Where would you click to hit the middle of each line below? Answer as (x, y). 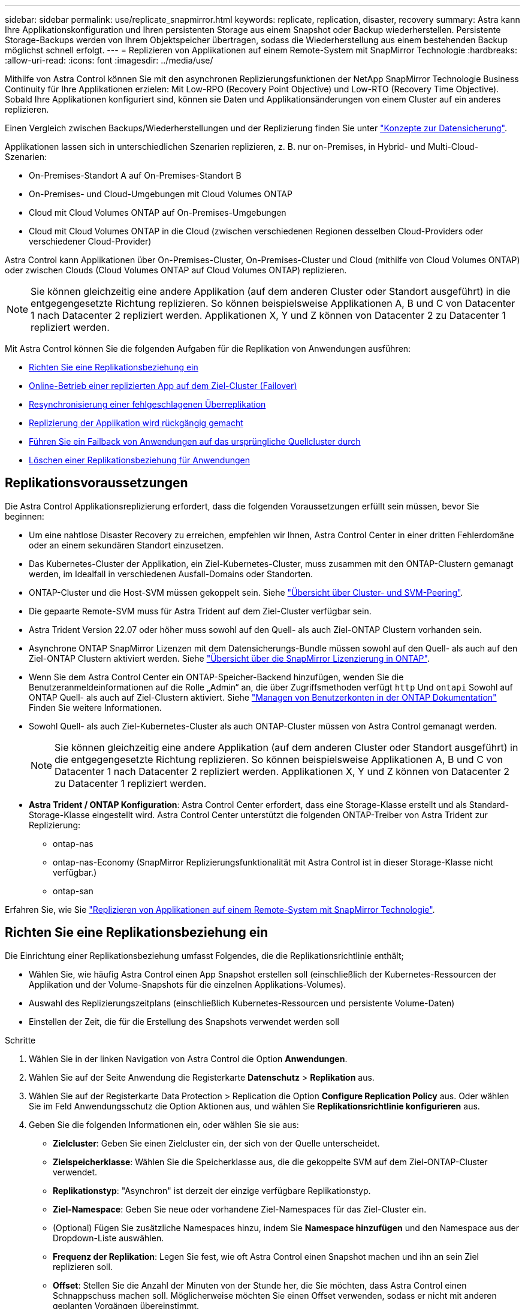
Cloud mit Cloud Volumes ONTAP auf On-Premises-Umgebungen (158, 212)
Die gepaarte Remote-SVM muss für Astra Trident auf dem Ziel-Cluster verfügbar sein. (200, 611)
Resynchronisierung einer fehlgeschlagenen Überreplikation (147, 404)
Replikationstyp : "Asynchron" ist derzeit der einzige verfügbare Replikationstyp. (212, 1190)
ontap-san (73, 891)
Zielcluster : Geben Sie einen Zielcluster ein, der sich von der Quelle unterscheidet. (216, 1143)
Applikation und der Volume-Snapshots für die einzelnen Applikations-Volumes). (188, 984)
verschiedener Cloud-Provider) (90, 241)
